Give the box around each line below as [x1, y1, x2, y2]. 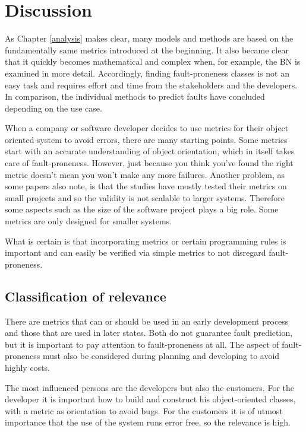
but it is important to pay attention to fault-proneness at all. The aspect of [5, 338, 279, 350]
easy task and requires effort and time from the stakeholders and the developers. [5, 78, 298, 91]
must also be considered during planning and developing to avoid [42, 350, 280, 362]
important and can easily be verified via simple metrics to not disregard [5, 246, 266, 259]
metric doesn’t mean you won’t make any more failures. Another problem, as [5, 168, 285, 180]
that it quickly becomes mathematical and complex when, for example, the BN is [5, 55, 301, 68]
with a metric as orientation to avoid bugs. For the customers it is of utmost [5, 404, 283, 417]
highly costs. [5, 361, 50, 373]
